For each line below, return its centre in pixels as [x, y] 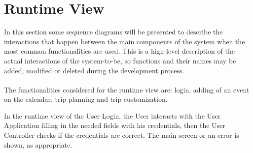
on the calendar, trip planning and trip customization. [86, 99]
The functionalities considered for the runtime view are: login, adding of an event [127, 89]
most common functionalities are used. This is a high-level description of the [119, 51]
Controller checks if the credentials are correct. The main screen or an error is [122, 135]
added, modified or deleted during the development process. [94, 70]
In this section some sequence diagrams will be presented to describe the [113, 32]
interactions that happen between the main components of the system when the [125, 41]
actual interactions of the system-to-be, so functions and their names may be [120, 60]
